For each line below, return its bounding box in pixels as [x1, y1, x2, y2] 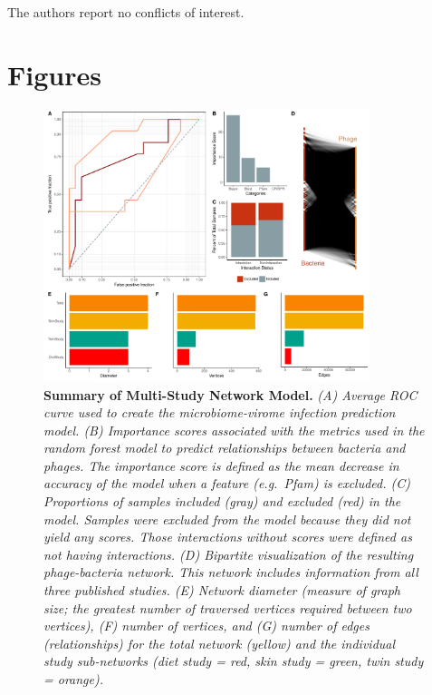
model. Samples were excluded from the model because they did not [43, 509, 411, 528]
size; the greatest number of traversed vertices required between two [43, 598, 412, 617]
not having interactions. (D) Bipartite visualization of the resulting [43, 544, 414, 563]
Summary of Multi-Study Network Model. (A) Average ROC [43, 385, 418, 404]
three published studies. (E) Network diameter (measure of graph [43, 581, 401, 600]
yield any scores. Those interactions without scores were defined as [43, 527, 412, 546]
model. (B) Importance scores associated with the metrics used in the [43, 420, 425, 439]
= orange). [43, 670, 104, 689]
